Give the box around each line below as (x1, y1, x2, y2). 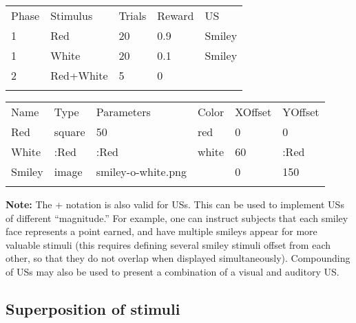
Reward (157, 8, 194, 23)
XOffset (235, 104, 272, 120)
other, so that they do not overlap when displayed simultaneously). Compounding (6, 251, 350, 265)
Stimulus (50, 8, 93, 23)
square (54, 124, 85, 140)
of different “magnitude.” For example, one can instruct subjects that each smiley (6, 210, 348, 225)
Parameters (96, 104, 151, 120)
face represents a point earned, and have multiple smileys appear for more (6, 224, 317, 238)
